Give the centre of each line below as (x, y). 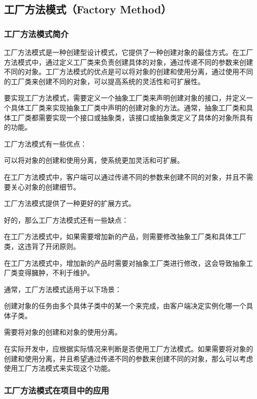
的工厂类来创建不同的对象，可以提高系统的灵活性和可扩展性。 (104, 81)
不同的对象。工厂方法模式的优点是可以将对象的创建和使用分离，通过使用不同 (128, 72)
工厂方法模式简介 (36, 33)
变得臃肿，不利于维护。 (56, 273)
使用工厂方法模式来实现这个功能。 (59, 368)
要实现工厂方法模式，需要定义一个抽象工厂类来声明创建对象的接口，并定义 (125, 98)
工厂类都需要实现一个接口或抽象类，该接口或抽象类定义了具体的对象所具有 (132, 117)
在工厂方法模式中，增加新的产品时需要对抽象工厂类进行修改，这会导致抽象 (125, 263)
